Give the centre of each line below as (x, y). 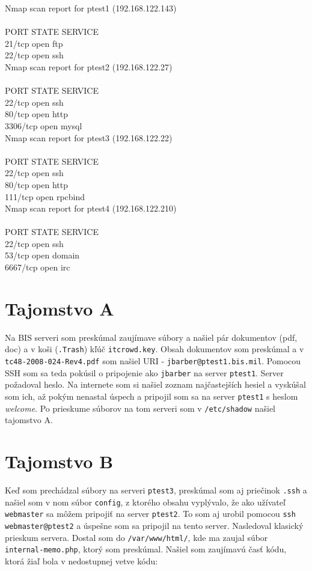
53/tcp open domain (42, 255)
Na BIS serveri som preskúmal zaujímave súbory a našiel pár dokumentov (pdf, (151, 337)
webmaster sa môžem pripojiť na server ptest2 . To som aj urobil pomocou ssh (150, 514)
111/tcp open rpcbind (45, 196)
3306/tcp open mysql (44, 125)
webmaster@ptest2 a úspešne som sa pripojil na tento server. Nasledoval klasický (154, 525)
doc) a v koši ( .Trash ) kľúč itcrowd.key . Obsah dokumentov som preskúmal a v (154, 349)
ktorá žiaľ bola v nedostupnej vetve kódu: (81, 560)
